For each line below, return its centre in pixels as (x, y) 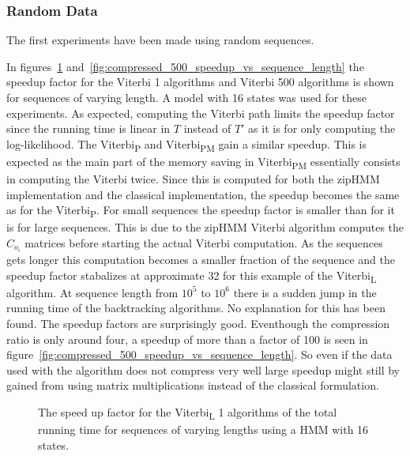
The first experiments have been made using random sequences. (160, 40)
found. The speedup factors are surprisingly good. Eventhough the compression (198, 323)
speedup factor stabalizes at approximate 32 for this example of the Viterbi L (192, 276)
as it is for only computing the (322, 128)
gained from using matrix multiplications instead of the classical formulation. (193, 385)
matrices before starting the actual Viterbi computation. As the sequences (204, 242)
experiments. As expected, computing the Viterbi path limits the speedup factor (201, 113)
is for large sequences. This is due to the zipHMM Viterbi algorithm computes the (205, 227)
